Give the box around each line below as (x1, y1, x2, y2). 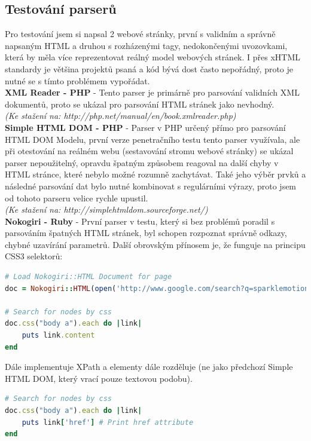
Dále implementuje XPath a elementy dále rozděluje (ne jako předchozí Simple (5, 360, 293, 373)
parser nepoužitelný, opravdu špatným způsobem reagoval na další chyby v (5, 156, 279, 169)
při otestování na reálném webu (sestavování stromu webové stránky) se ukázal (5, 145, 294, 157)
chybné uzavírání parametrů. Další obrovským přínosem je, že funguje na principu (5, 238, 306, 250)
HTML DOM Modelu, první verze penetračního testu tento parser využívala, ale (5, 133, 300, 145)
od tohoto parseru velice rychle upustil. (5, 191, 148, 204)
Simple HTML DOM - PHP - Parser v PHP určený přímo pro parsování (5, 121, 286, 133)
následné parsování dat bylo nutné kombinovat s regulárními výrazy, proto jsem (5, 179, 297, 192)
